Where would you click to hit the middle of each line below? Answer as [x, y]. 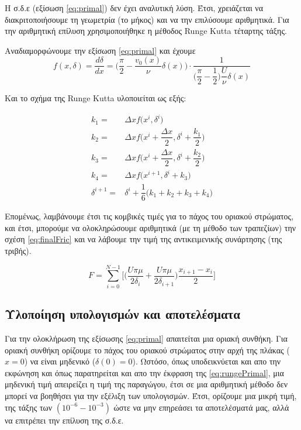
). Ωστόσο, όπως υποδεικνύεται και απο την [207, 361]
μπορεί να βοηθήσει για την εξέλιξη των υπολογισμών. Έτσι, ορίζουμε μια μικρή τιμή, [151, 395]
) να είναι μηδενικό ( [60, 361]
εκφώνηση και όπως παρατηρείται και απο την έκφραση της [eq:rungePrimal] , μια [144, 372]
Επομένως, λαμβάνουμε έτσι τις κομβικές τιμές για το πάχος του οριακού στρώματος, [149, 216]
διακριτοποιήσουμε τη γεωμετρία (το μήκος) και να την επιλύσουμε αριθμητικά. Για [147, 19]
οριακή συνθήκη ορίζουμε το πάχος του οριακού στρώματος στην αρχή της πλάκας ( [147, 350]
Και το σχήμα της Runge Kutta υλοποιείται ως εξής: [96, 98]
